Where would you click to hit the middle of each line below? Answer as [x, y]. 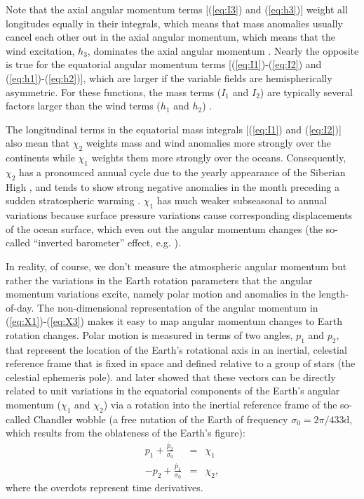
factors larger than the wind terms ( [83, 106]
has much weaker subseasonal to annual [242, 200]
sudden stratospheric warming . [73, 200]
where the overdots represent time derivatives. [105, 487]
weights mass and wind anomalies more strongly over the [208, 143]
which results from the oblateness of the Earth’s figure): [126, 433]
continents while [40, 158]
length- [334, 294]
